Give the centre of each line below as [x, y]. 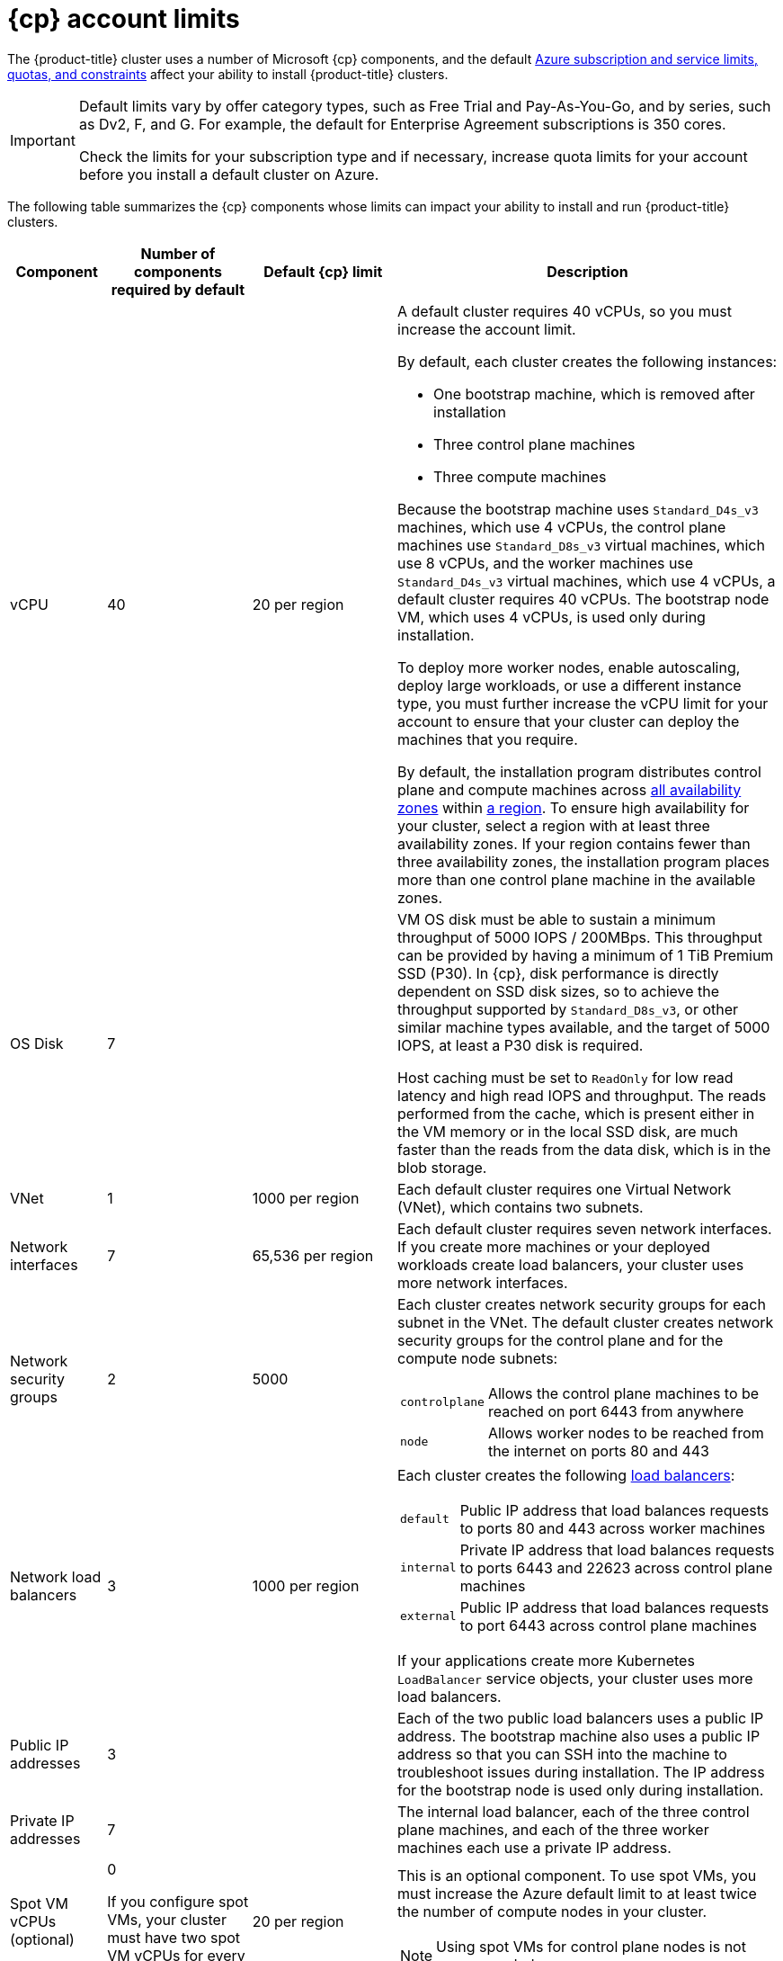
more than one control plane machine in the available [577, 879]
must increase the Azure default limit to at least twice [577, 1893]
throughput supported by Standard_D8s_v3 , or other [568, 1009]
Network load [56, 1576]
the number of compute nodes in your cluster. [552, 1911]
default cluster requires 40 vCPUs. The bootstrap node [583, 599]
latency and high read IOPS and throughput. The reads [582, 1095]
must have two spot [174, 1937]
